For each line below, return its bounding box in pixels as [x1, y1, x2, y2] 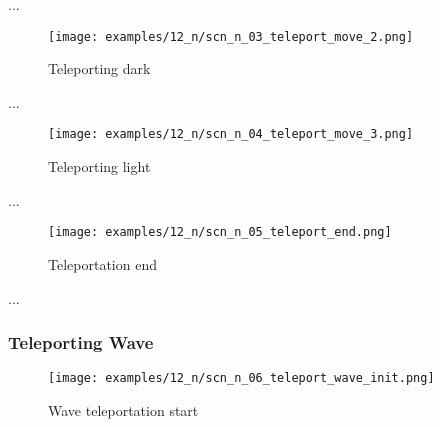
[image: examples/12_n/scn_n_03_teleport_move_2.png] [48, 29, 414, 44]
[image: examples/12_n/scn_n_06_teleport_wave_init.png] [48, 371, 435, 386]
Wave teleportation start [48, 400, 199, 420]
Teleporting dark [48, 58, 151, 79]
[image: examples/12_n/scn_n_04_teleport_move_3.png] [48, 127, 414, 142]
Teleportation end [48, 253, 157, 274]
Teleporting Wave [8, 330, 154, 355]
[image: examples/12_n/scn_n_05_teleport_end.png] [48, 225, 392, 240]
